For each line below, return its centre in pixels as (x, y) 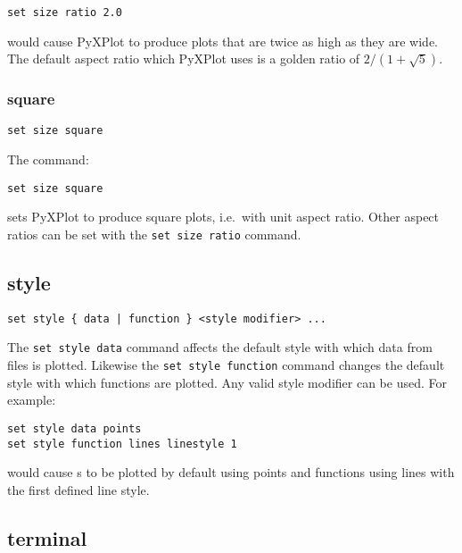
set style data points (74, 428)
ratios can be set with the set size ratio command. (154, 234)
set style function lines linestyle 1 (122, 444)
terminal (47, 537)
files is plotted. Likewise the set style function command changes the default (226, 365)
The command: (48, 159)
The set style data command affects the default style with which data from (220, 347)
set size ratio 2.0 (65, 13)
